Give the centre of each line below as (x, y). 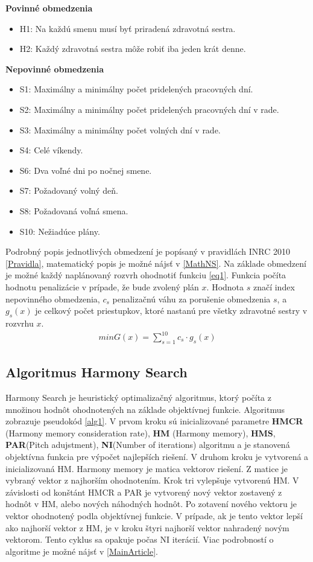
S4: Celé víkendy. (51, 150)
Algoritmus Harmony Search (96, 372)
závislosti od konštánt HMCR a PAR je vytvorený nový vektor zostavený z (144, 492)
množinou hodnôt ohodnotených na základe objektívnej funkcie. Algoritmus (145, 409)
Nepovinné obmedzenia (55, 69)
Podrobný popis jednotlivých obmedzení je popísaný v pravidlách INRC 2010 (148, 251)
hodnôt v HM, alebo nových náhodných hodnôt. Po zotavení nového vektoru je (151, 504)
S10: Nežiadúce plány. (60, 231)
